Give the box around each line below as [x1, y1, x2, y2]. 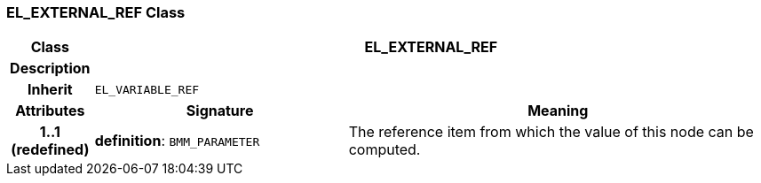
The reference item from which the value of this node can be [348, 123, 754, 141]
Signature [186, 102, 254, 120]
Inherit [27, 80, 73, 99]
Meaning [527, 102, 589, 120]
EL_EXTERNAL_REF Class [6, 4, 186, 21]
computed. [348, 141, 421, 159]
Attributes [15, 102, 85, 120]
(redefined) [11, 141, 90, 159]
